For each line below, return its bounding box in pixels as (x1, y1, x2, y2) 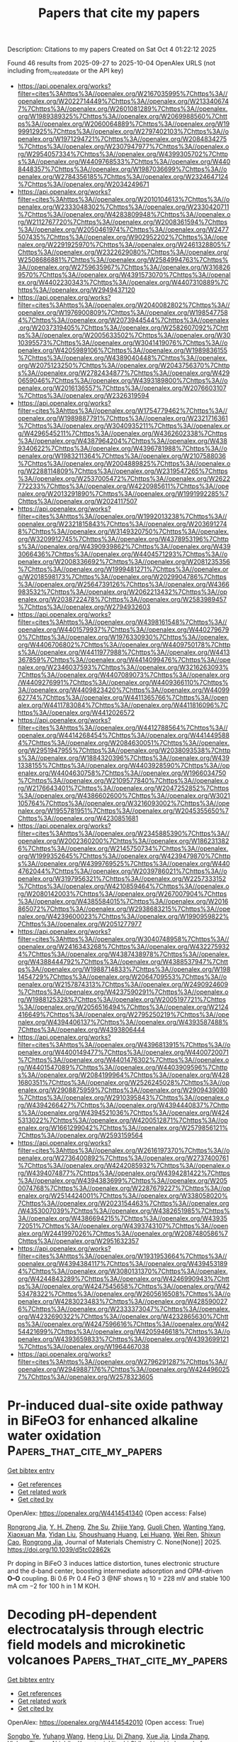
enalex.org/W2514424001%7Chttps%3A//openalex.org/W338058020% (17, 1191, 228, 1200)
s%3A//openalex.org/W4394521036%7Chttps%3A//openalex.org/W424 (17, 1108, 229, 1117)
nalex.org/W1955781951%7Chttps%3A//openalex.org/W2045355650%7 (17, 806, 229, 815)
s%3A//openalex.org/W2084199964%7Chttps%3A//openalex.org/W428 (17, 1071, 230, 1079)
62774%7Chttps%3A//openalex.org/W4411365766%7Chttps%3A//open (17, 693, 229, 701)
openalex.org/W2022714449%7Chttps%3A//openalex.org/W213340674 (17, 97, 229, 105)
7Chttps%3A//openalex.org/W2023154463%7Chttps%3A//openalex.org (17, 1199, 229, 1207)
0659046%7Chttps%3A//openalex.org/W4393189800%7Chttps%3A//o (17, 376, 228, 384)
